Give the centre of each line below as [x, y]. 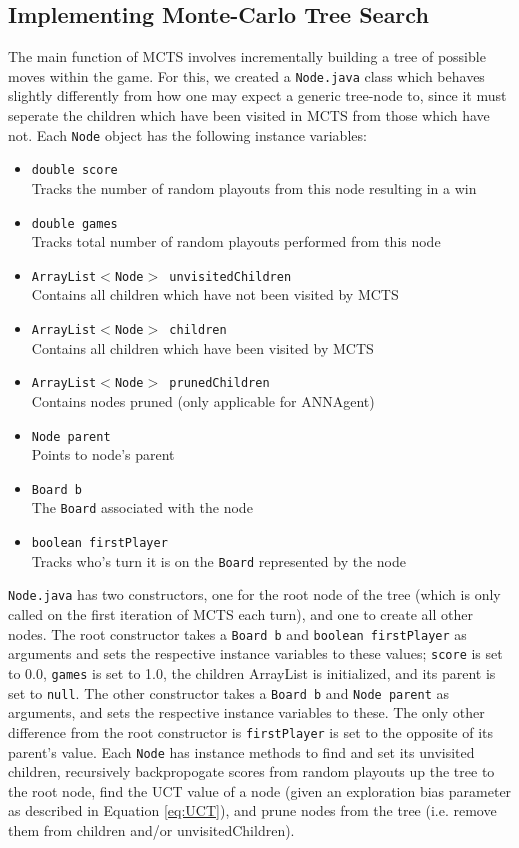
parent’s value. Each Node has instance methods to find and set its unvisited [241, 751]
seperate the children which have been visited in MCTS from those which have [249, 115]
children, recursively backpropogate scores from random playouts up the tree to [251, 771]
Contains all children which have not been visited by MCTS [215, 294]
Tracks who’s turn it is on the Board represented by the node [218, 560]
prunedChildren [219, 383]
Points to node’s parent [103, 454]
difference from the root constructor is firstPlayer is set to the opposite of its [250, 731]
